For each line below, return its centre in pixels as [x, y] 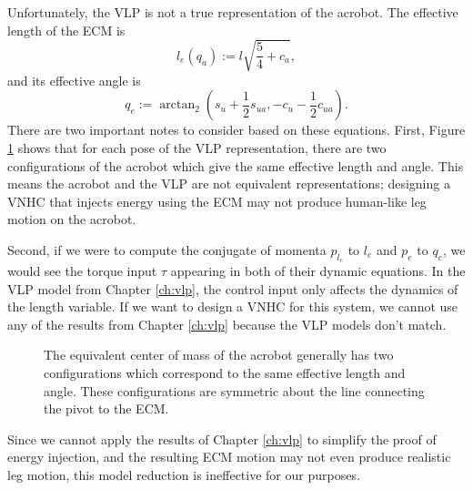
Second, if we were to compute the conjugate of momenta [167, 249]
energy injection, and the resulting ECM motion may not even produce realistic [229, 457]
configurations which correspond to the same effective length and [225, 373]
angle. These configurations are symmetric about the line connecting [234, 390]
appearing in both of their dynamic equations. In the [318, 271]
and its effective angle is [74, 80]
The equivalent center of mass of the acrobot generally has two [219, 355]
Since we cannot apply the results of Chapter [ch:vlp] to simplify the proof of [222, 439]
